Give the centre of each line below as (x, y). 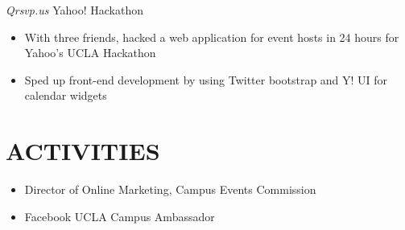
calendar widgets (66, 95)
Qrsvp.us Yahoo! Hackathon (74, 10)
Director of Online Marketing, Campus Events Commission (170, 189)
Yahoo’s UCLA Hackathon (90, 53)
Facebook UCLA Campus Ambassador (120, 216)
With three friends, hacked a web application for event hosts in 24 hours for (212, 37)
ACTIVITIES (83, 151)
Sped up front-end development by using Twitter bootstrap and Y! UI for (206, 79)
